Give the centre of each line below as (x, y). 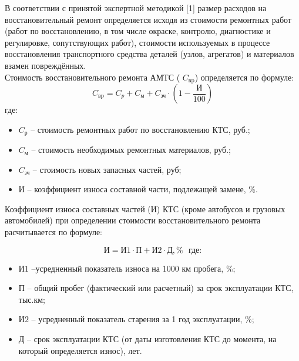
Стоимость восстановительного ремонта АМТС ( (93, 77)
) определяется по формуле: (244, 77)
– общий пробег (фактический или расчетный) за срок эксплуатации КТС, (160, 288)
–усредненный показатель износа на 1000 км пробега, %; (133, 268)
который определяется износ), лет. (80, 350)
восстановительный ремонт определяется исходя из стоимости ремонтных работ (148, 19)
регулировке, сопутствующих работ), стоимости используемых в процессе (137, 42)
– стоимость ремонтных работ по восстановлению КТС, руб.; (140, 129)
